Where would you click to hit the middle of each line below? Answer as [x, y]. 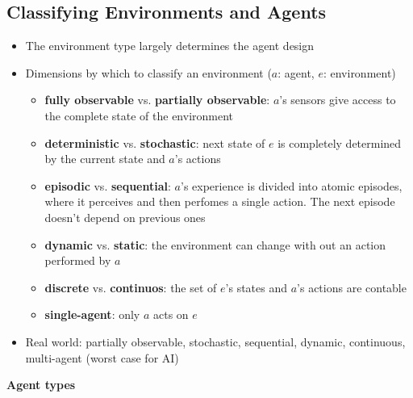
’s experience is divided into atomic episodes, [291, 185]
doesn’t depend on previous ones [125, 217]
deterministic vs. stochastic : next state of [155, 142]
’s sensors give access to [338, 100]
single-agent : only [92, 314]
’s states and [257, 287]
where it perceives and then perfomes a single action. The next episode [220, 201]
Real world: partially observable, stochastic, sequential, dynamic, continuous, [215, 341]
